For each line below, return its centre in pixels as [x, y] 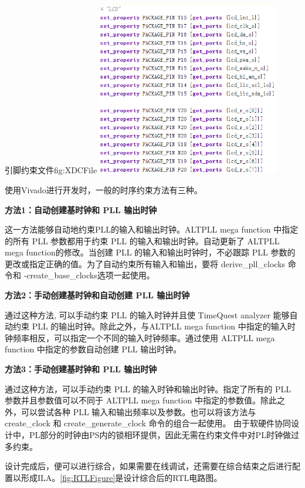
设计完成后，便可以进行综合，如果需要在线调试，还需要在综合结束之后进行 [148, 466]
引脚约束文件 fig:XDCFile [51, 170]
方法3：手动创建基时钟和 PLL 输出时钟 [81, 369]
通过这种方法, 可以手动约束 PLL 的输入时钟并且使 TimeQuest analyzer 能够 [147, 314]
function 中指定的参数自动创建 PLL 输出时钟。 [93, 349]
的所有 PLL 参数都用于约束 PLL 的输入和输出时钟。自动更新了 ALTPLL [142, 240]
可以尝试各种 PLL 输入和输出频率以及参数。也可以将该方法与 [138, 411]
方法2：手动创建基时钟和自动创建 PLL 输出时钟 [97, 295]
